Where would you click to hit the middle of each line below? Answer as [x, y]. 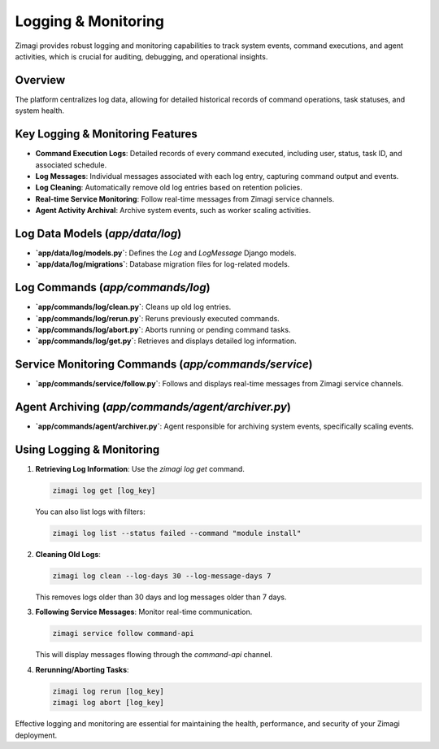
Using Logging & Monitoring [87, 450]
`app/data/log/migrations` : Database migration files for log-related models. [163, 264]
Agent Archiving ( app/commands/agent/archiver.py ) [153, 407]
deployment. [36, 735]
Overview [40, 80]
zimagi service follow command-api [123, 634]
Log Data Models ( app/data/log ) [98, 233]
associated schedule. [71, 165]
